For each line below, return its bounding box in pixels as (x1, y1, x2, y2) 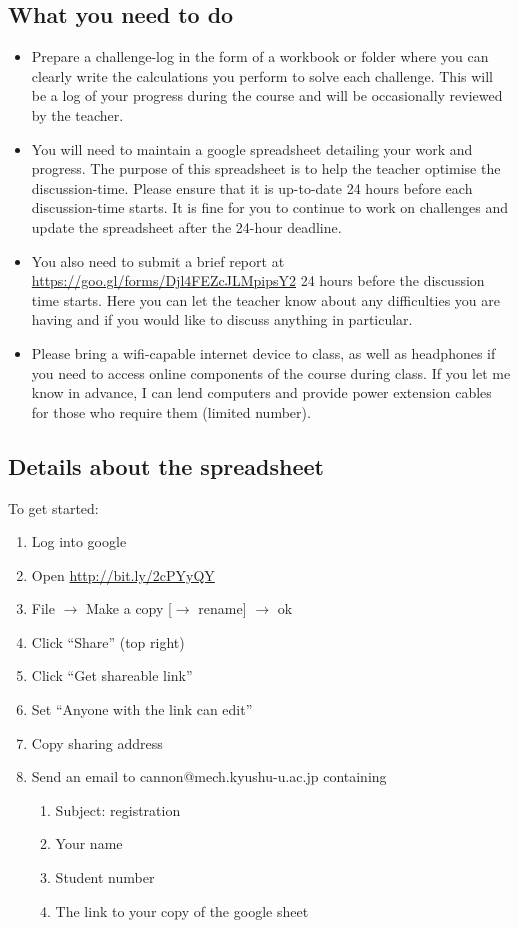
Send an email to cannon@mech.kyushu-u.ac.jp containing (31, 766, 387, 787)
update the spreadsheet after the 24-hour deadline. (31, 216, 342, 237)
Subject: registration (55, 799, 181, 820)
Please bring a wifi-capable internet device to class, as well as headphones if (31, 342, 496, 363)
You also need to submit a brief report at (31, 250, 285, 271)
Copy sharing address (31, 732, 163, 753)
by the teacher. (31, 104, 124, 125)
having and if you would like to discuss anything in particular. (31, 309, 413, 330)
